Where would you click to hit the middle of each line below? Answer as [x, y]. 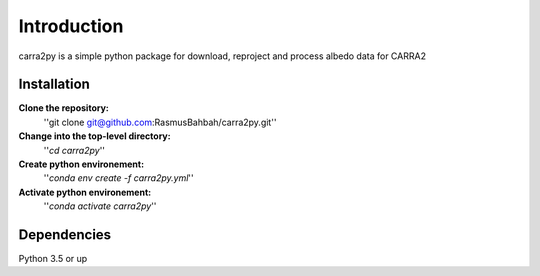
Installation [54, 84]
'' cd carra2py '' [74, 150]
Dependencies [65, 234]
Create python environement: [81, 164]
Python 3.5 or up [53, 259]
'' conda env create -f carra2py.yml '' [118, 178]
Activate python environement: [85, 192]
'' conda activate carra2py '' [100, 206]
